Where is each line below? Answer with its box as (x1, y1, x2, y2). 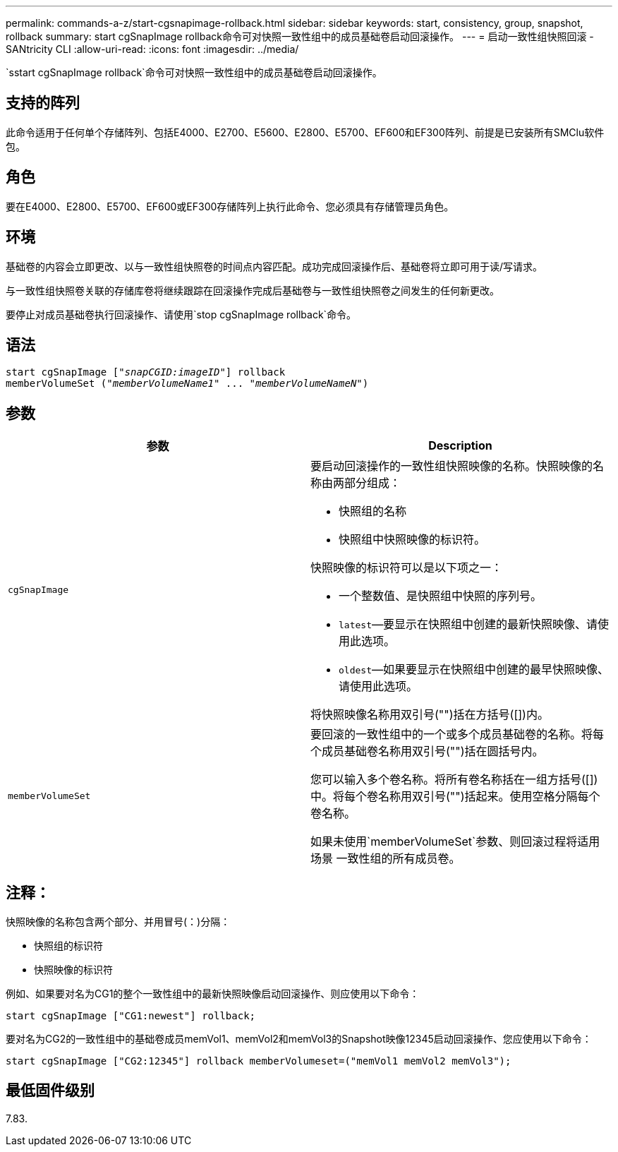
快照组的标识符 (34, 940, 103, 952)
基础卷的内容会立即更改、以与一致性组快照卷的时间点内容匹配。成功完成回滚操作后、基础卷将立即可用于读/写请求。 (6, 260, 543, 272)
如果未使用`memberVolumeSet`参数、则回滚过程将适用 (310, 834, 600, 849)
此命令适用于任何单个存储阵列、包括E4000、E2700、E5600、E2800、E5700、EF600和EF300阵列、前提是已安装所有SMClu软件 (6, 126, 605, 138)
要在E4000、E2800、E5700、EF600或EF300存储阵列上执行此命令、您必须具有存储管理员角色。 (6, 200, 454, 212)
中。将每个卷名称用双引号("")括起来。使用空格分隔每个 (310, 789, 600, 804)
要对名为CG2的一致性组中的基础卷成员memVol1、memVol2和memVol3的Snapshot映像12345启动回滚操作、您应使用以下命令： (6, 1033, 592, 1045)
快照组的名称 (339, 504, 407, 519)
